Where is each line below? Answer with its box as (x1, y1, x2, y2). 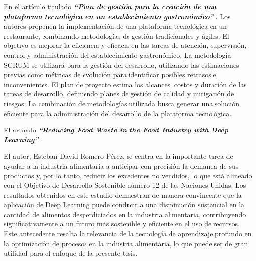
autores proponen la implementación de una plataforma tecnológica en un (4, 21, 227, 31)
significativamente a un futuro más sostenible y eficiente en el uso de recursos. (4, 218, 240, 229)
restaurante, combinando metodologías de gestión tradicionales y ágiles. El (4, 30, 229, 41)
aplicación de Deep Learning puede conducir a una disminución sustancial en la (4, 199, 245, 210)
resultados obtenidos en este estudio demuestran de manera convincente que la (4, 189, 242, 200)
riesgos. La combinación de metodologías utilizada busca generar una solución (4, 98, 239, 108)
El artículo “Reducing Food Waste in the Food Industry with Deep (4, 125, 229, 135)
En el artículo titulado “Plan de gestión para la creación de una (4, 1, 217, 11)
